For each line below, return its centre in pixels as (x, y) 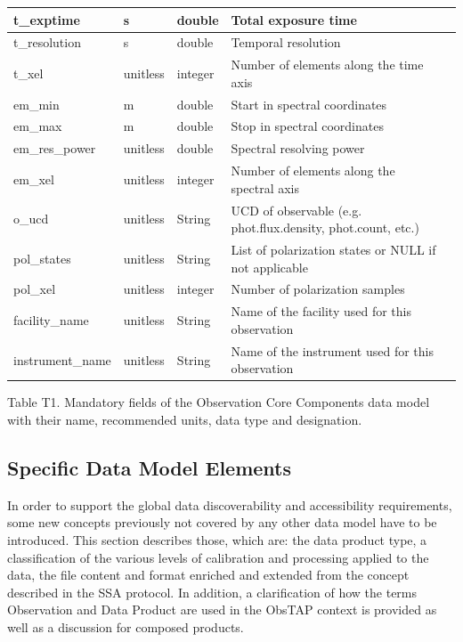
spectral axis (265, 187)
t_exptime (47, 19)
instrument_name (62, 359)
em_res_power (55, 148)
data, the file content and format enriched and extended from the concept (208, 575)
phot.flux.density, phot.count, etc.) (325, 228)
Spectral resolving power (298, 148)
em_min (37, 104)
